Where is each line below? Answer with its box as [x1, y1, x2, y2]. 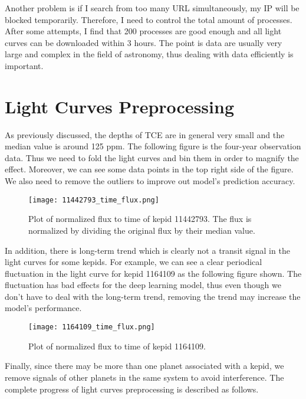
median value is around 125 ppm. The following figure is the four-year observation [5, 140, 301, 152]
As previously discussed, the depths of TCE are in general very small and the [5, 128, 285, 140]
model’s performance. [5, 302, 82, 314]
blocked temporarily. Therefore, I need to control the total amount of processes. [5, 13, 292, 25]
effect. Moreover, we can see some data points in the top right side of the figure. [5, 163, 294, 175]
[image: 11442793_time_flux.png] [28, 195, 159, 204]
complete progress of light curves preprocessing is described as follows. [5, 382, 259, 395]
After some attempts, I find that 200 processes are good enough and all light [5, 25, 282, 37]
